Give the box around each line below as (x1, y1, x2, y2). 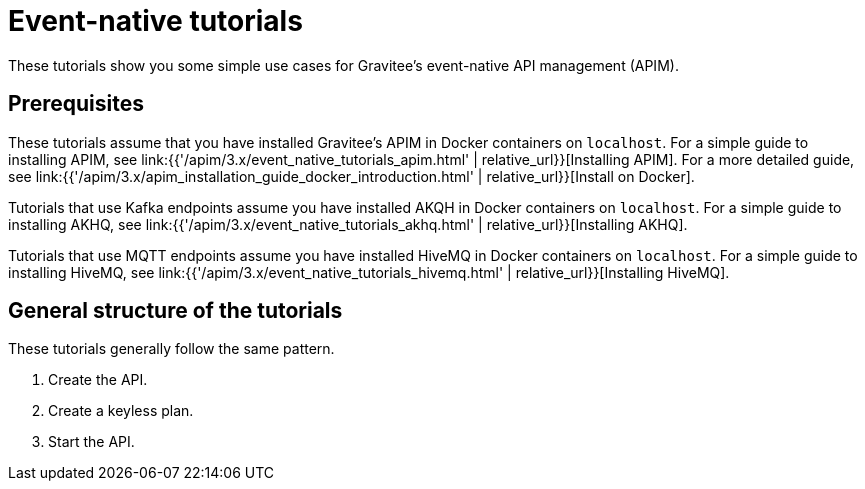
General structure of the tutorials (8, 298, 343, 324)
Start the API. (48, 433, 135, 451)
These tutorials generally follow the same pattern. (8, 340, 335, 358)
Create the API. (48, 371, 148, 389)
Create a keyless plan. (48, 402, 194, 420)
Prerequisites (8, 91, 144, 117)
